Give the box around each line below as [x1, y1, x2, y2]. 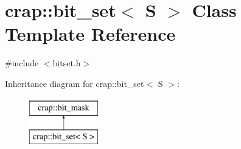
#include [5, 57, 39, 69]
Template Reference [5, 21, 176, 46]
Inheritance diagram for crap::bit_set [5, 77, 144, 89]
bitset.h [52, 57, 81, 69]
